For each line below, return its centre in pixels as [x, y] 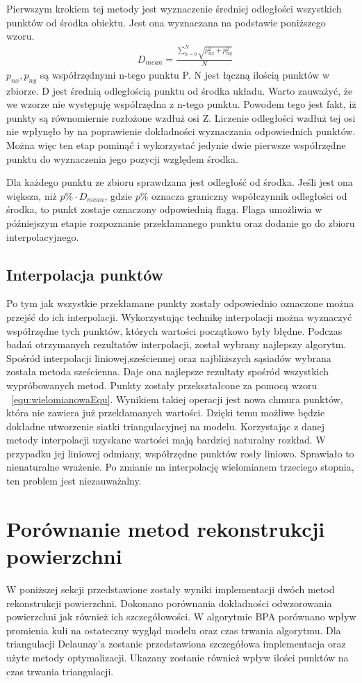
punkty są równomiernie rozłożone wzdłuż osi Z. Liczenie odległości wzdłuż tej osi [181, 117]
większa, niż [32, 195]
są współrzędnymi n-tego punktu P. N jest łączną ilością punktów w [185, 74]
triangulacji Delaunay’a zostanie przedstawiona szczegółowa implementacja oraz [176, 644]
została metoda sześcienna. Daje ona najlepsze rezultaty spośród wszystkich [168, 371]
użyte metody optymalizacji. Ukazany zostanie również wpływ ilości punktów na [178, 657]
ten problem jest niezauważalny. [74, 481]
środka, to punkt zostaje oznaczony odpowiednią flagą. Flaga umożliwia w [164, 209]
